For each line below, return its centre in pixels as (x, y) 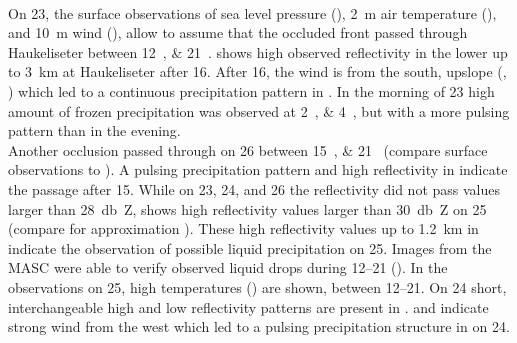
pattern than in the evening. (94, 130)
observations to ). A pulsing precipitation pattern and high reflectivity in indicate (258, 169)
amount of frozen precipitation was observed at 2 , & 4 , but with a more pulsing (259, 110)
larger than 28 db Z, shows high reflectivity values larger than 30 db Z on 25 (247, 208)
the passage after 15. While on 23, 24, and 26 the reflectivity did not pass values (254, 188)
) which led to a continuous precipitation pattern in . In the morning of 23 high (251, 90)
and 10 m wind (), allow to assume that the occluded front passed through (238, 32)
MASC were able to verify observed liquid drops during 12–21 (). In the (228, 267)
